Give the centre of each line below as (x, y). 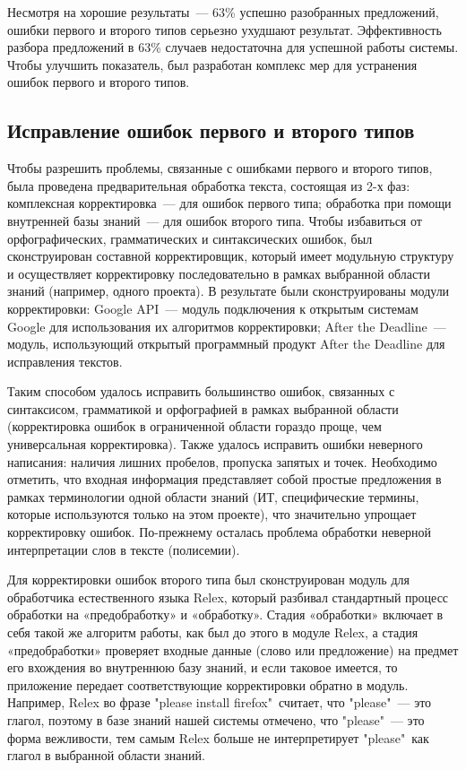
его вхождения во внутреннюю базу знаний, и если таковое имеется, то (203, 667)
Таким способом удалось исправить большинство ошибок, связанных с (201, 391)
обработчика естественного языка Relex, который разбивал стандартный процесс (228, 597)
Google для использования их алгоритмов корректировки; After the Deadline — (227, 326)
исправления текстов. (65, 361)
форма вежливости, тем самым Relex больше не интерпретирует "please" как (218, 737)
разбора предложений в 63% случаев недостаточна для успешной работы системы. (233, 47)
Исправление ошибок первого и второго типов (211, 130)
